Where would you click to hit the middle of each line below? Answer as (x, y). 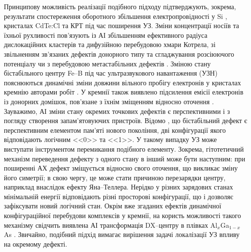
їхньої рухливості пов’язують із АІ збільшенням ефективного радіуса (106, 35)
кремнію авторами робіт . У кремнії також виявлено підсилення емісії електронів (124, 92)
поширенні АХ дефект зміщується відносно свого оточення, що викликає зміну (121, 168)
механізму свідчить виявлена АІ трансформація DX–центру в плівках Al (111, 225)
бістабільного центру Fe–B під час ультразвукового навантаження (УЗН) (111, 73)
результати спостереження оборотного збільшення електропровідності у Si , (116, 16)
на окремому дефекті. (36, 244)
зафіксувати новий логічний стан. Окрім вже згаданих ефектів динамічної (113, 206)
